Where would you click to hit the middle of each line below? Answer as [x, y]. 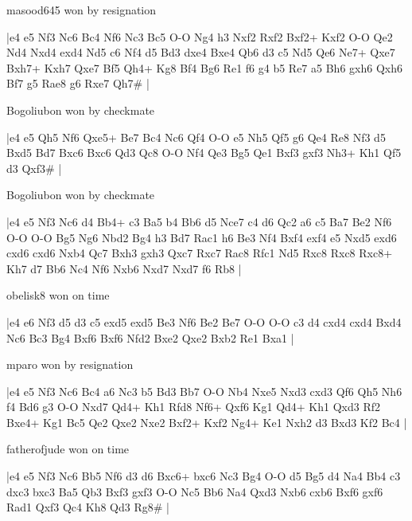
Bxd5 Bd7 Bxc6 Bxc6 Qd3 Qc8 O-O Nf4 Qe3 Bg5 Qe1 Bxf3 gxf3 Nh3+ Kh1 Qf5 [204, 153]
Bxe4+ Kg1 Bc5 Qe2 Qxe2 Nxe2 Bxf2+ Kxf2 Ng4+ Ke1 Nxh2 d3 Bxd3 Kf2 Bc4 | [207, 422]
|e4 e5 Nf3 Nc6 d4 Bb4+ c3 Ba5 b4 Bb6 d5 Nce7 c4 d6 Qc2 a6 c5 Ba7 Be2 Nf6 [199, 221]
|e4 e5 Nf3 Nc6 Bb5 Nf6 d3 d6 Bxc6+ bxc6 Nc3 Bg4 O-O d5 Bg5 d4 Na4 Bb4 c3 [204, 476]
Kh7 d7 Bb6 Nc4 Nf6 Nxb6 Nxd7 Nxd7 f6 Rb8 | [124, 268]
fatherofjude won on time [68, 449]
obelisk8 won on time [58, 295]
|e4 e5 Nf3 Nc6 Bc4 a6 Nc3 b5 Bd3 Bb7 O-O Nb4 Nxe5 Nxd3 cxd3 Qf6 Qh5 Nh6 [204, 391]
